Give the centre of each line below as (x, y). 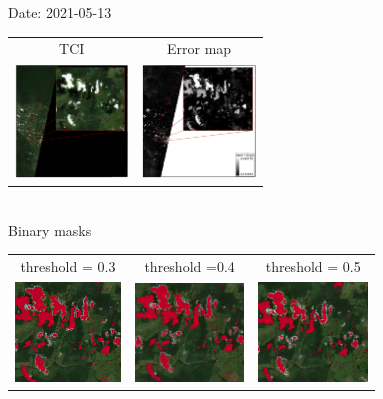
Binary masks (50, 229)
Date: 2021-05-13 (60, 12)
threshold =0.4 (189, 266)
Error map (199, 48)
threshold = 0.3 (68, 266)
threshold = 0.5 (313, 266)
